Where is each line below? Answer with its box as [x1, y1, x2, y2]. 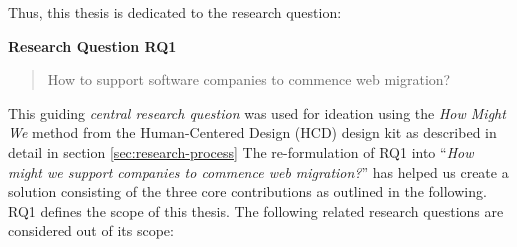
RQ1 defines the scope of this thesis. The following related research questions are [8, 200, 504, 221]
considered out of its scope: [8, 220, 174, 241]
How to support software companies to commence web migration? [47, 69, 451, 90]
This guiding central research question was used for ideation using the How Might [8, 102, 506, 123]
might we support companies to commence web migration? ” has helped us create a [8, 161, 509, 182]
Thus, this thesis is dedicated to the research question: [8, 2, 342, 22]
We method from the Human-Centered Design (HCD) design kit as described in [8, 122, 497, 143]
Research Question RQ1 [8, 35, 177, 56]
